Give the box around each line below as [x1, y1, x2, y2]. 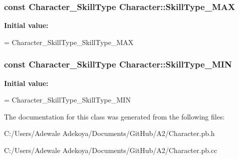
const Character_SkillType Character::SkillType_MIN [4, 58, 232, 70]
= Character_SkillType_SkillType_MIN [4, 94, 131, 105]
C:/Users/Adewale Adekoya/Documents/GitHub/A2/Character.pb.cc [4, 145, 217, 155]
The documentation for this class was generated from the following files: [4, 111, 225, 121]
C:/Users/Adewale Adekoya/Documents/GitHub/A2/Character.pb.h [4, 128, 215, 138]
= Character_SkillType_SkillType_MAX [4, 36, 134, 47]
